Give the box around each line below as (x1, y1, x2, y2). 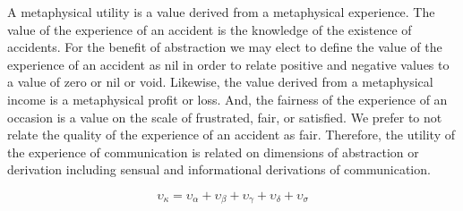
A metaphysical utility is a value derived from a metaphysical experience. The (7, 3, 435, 21)
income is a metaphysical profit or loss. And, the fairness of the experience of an (7, 89, 448, 108)
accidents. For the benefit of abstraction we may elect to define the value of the (7, 38, 442, 56)
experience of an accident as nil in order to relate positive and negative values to (7, 55, 450, 73)
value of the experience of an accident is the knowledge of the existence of (7, 20, 412, 38)
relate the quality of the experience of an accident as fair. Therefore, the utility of (7, 125, 455, 144)
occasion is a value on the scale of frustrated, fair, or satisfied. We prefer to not (7, 107, 442, 126)
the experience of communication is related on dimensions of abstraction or (7, 142, 419, 161)
